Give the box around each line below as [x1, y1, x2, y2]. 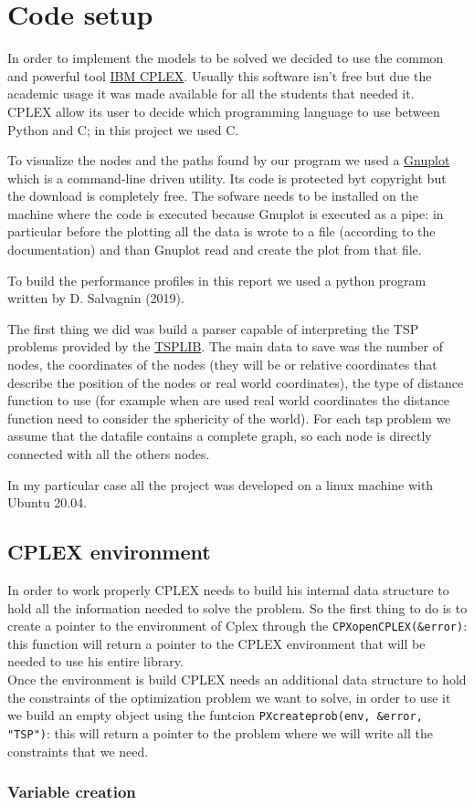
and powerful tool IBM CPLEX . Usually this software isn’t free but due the [7, 66, 432, 85]
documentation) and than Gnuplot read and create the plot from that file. [7, 240, 422, 259]
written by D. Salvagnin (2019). [7, 288, 184, 308]
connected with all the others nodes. [7, 444, 210, 463]
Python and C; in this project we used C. [7, 120, 239, 139]
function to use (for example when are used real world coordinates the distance [7, 391, 449, 410]
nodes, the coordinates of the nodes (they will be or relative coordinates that [7, 355, 437, 374]
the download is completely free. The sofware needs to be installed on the [7, 186, 418, 205]
